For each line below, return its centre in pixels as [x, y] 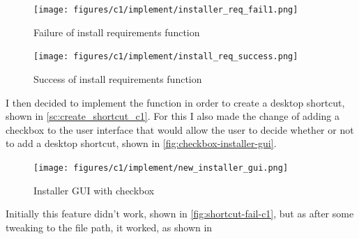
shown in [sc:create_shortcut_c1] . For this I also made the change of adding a [173, 116]
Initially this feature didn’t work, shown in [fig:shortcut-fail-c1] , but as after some [180, 214]
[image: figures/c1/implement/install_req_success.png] [166, 57]
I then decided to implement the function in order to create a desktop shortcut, [175, 102]
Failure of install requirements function [117, 32]
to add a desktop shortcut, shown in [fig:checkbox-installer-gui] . [141, 143]
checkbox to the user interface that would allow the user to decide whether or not [180, 129]
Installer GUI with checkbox [94, 190]
